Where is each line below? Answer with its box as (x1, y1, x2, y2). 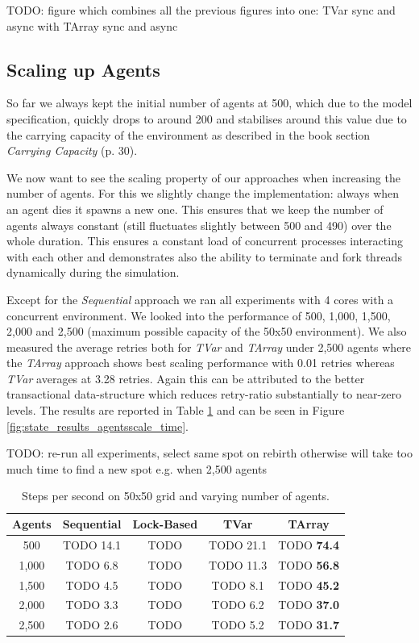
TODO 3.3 (65, 596, 118, 613)
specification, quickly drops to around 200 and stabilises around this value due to (6, 110, 407, 127)
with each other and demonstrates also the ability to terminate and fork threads (6, 248, 402, 265)
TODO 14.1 (62, 536, 122, 553)
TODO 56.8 (278, 556, 340, 573)
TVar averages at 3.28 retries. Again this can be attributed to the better (6, 370, 365, 386)
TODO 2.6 (65, 616, 118, 633)
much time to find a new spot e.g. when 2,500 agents (6, 460, 267, 477)
